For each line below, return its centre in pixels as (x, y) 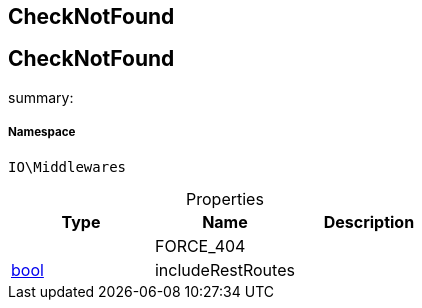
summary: (41, 97)
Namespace (42, 132)
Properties (225, 198)
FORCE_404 (200, 245)
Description (369, 221)
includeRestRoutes (224, 269)
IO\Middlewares (67, 166)
